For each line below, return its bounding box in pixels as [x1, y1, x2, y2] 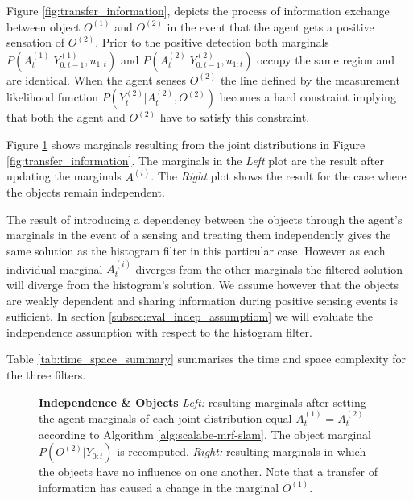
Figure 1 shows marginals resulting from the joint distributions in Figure [6, 135, 366, 152]
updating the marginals [6, 168, 122, 184]
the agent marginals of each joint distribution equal [39, 409, 292, 426]
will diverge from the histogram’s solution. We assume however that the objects [6, 275, 399, 292]
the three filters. [6, 366, 86, 383]
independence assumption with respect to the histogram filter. [6, 323, 312, 340]
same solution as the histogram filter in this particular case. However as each [6, 242, 386, 259]
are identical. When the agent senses [6, 71, 187, 88]
